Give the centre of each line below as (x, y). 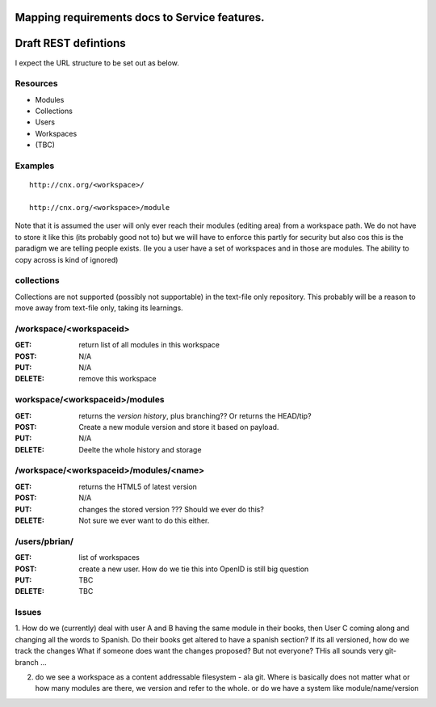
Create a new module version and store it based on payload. (179, 427)
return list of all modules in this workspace (149, 345)
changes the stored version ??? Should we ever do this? (171, 509)
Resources (36, 83)
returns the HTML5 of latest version (138, 486)
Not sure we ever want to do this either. (144, 520)
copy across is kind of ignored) (67, 259)
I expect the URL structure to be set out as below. (97, 63)
